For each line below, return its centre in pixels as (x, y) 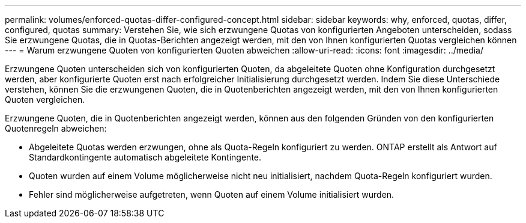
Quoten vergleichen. (45, 99)
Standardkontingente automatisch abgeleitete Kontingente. (145, 157)
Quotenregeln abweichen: (56, 128)
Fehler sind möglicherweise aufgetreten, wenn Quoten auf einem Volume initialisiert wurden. (212, 194)
